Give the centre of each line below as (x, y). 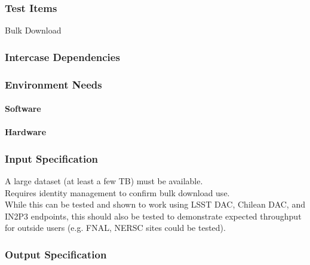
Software (23, 109)
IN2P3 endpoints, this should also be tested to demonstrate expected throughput (153, 216)
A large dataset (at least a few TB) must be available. (104, 181)
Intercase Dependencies (62, 57)
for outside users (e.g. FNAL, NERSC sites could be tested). (115, 228)
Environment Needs (53, 84)
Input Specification (52, 158)
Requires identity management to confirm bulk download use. (117, 192)
